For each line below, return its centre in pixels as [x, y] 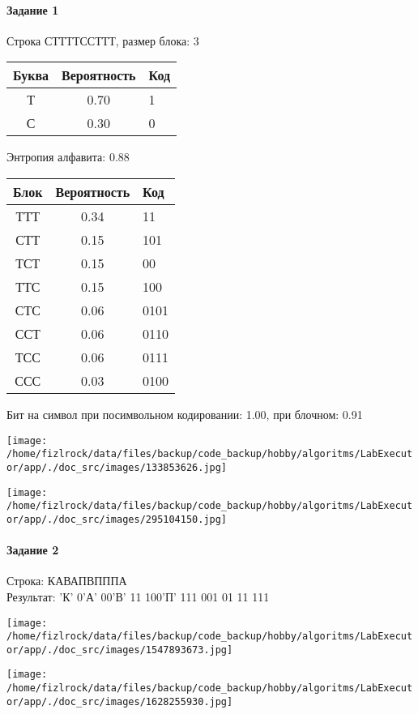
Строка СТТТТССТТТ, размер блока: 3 [103, 40]
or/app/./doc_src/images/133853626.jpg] [117, 467]
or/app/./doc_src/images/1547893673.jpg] [120, 650]
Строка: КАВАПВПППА [67, 581]
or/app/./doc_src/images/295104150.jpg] [117, 519]
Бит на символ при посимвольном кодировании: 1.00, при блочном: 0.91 [185, 414]
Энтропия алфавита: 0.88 [68, 157]
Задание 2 [33, 550]
